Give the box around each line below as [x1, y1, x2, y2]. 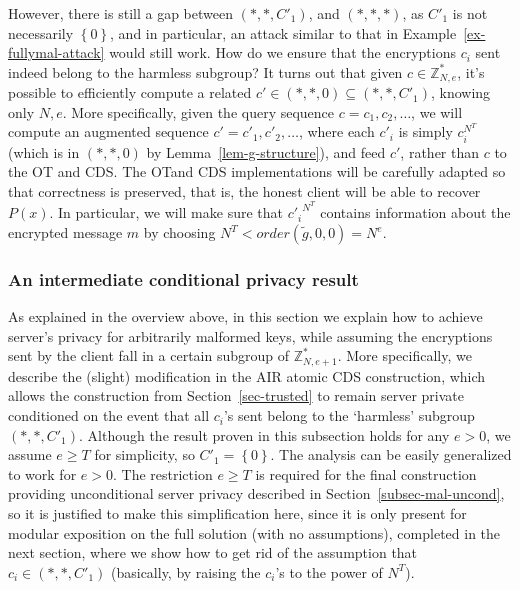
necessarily [8, 22, 74, 43]
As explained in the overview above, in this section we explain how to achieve [8, 306, 483, 327]
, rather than [400, 141, 480, 162]
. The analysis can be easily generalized [270, 444, 512, 465]
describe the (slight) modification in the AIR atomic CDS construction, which [8, 365, 486, 386]
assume [8, 444, 52, 465]
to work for [8, 463, 77, 484]
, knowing [431, 82, 491, 103]
